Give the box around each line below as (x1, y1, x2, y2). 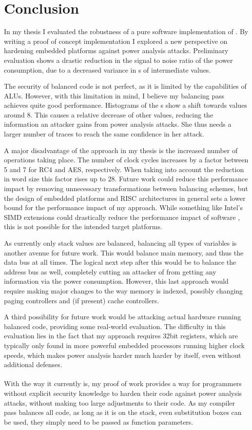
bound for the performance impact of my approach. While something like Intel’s (4, 202, 243, 213)
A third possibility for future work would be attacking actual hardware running (4, 312, 241, 322)
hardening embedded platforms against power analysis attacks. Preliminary (4, 45, 229, 56)
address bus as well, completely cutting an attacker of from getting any (4, 266, 216, 276)
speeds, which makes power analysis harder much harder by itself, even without (4, 350, 241, 360)
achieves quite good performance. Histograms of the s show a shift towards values (4, 100, 247, 110)
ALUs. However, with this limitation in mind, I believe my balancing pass (4, 90, 225, 100)
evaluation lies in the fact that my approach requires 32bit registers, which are (4, 331, 238, 341)
